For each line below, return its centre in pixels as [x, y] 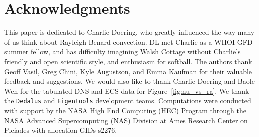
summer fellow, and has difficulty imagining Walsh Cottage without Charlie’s [122, 52]
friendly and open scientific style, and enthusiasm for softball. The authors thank [128, 61]
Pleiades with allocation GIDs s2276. [61, 130]
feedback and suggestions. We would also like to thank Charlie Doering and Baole [129, 81]
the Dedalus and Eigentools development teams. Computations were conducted [128, 101]
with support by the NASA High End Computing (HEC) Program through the [125, 110]
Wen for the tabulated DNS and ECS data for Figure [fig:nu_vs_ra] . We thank [127, 91]
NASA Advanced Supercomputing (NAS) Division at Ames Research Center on [126, 120]
